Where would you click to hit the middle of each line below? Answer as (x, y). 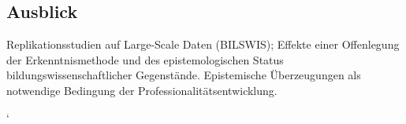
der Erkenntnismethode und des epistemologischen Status (145, 59)
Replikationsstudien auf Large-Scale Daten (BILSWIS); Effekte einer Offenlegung (203, 44)
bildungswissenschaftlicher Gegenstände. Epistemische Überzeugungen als (184, 75)
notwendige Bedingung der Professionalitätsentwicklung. (142, 90)
